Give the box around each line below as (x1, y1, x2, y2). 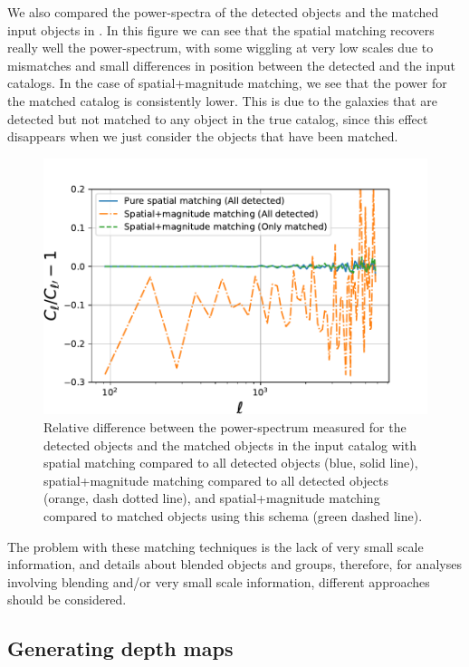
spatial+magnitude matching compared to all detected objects (43, 470, 388, 489)
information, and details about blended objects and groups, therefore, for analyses (7, 555, 462, 574)
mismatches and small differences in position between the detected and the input (7, 55, 456, 74)
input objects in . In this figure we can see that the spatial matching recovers (7, 20, 435, 39)
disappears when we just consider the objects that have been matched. (7, 127, 398, 146)
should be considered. (7, 590, 127, 609)
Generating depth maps (7, 634, 234, 662)
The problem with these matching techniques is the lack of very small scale (7, 536, 424, 556)
